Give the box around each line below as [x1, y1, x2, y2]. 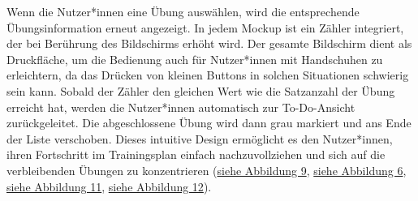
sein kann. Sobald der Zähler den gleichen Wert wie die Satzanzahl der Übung [6, 82, 395, 99]
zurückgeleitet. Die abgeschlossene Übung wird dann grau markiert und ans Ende [6, 114, 412, 131]
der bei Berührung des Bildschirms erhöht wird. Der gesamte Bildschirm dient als [6, 35, 412, 52]
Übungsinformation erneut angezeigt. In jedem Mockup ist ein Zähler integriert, [6, 19, 404, 36]
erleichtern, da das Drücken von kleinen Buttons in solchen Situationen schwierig [6, 66, 409, 83]
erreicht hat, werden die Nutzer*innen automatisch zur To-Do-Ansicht [6, 98, 356, 115]
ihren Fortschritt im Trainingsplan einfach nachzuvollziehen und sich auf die [6, 146, 386, 163]
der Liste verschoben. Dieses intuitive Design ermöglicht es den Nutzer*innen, [6, 130, 393, 147]
